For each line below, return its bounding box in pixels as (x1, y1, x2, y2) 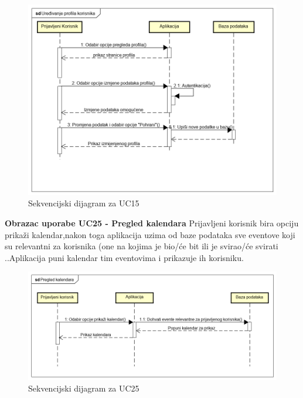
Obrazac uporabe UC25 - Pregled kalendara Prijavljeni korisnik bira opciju (5, 217, 299, 229)
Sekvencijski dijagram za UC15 (28, 197, 139, 209)
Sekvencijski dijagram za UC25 (28, 382, 139, 394)
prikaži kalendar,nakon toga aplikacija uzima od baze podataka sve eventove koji (5, 228, 295, 240)
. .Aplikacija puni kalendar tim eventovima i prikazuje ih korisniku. (5, 251, 244, 263)
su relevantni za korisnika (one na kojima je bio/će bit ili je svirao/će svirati (5, 240, 278, 252)
